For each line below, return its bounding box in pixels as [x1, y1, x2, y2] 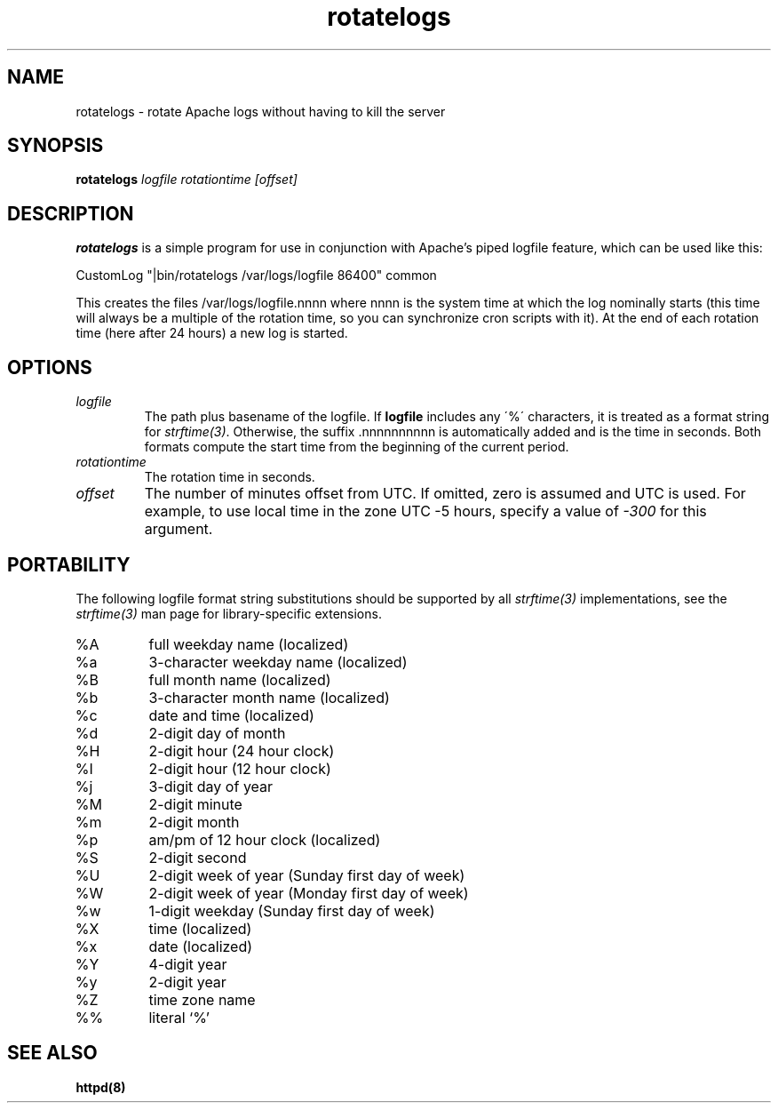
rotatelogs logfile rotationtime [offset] [75, 172, 298, 188]
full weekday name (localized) [148, 635, 349, 653]
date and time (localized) [148, 706, 314, 724]
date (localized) [148, 937, 253, 955]
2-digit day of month [148, 723, 286, 742]
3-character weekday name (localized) [148, 652, 408, 671]
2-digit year [148, 972, 226, 991]
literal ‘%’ [148, 1008, 210, 1026]
